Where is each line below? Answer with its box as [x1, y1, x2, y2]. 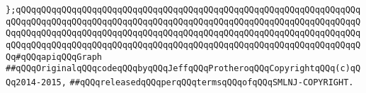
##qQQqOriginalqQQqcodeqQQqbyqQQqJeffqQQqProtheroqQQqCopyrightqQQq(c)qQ [6, 63, 361, 74]
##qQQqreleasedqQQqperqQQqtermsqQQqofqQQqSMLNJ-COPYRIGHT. [69, 77, 354, 87]
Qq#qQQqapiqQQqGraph [6, 51, 103, 62]
